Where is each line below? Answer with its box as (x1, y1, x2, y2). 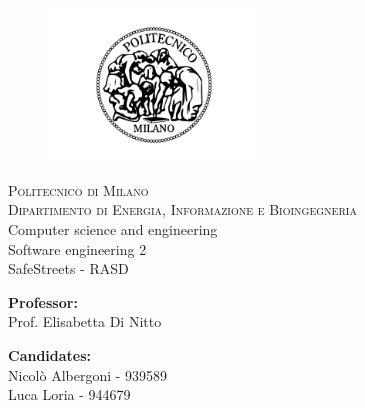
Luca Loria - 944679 (8, 384, 131, 405)
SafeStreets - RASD (8, 258, 129, 279)
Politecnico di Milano (8, 179, 149, 200)
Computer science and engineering (8, 218, 218, 239)
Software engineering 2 (8, 238, 147, 259)
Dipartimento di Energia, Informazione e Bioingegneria (8, 199, 357, 220)
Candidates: (8, 344, 92, 365)
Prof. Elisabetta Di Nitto (8, 311, 162, 332)
